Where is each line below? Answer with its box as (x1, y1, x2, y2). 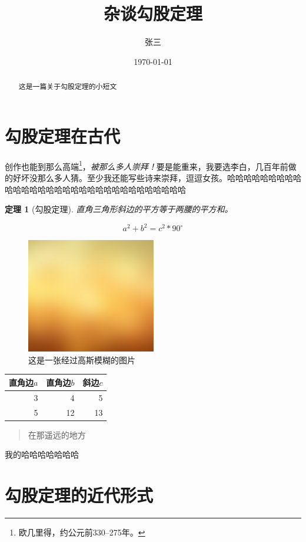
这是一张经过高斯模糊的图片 (28, 353, 135, 366)
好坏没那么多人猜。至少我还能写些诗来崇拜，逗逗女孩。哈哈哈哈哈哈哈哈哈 (12, 171, 301, 183)
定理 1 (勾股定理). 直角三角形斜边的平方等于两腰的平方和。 (5, 203, 233, 215)
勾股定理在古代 (5, 123, 121, 147)
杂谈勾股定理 (103, 1, 202, 25)
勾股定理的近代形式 (5, 483, 154, 507)
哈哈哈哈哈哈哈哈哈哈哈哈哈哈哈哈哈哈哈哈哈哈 (5, 183, 186, 195)
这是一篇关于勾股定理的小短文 (18, 81, 117, 91)
